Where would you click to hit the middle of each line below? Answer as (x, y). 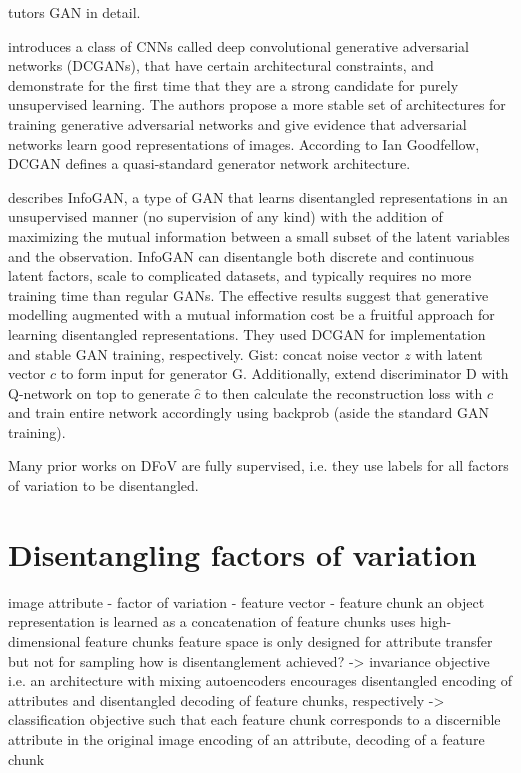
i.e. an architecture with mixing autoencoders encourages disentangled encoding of (260, 680)
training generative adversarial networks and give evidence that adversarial (237, 123)
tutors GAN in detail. (74, 12)
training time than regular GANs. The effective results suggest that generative (248, 294)
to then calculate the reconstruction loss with (344, 392)
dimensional (44, 640)
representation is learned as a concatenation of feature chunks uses (212, 621)
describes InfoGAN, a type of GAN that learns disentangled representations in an (258, 196)
